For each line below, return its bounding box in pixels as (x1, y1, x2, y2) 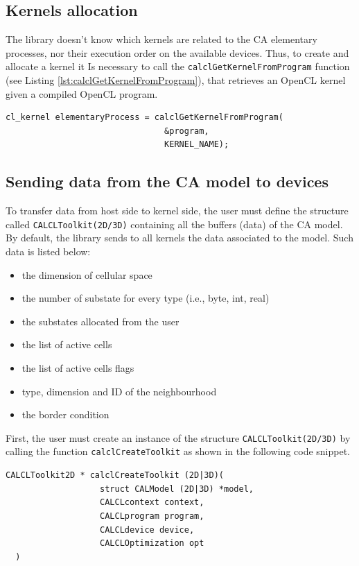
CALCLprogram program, (100, 511, 204, 521)
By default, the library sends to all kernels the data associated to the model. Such (6, 230, 353, 245)
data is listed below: (6, 244, 91, 259)
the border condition (21, 407, 110, 422)
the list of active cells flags (21, 361, 134, 375)
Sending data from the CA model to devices (6, 171, 329, 192)
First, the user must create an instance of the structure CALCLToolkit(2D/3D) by (6, 430, 351, 445)
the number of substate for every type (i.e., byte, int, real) (21, 291, 270, 305)
